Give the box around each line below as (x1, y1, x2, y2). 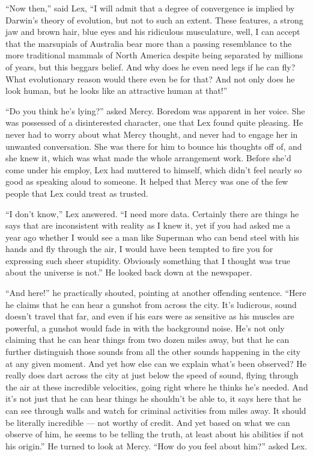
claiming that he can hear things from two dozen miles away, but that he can (5, 333, 290, 346)
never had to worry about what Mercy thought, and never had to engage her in (5, 128, 298, 140)
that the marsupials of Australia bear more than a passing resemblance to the (5, 37, 292, 49)
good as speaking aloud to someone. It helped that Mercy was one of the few (5, 175, 288, 188)
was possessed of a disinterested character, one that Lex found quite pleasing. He (5, 116, 303, 129)
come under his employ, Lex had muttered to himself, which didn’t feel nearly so (5, 163, 302, 176)
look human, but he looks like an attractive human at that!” (5, 84, 228, 97)
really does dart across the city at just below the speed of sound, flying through (5, 369, 299, 381)
